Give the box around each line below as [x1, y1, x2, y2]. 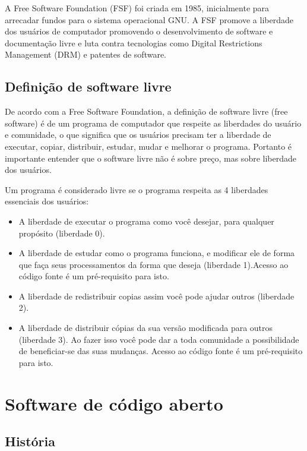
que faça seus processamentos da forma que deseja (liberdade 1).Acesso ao [18, 258, 289, 270]
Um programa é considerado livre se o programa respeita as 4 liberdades [5, 183, 268, 195]
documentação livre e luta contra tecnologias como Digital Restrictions [5, 36, 262, 49]
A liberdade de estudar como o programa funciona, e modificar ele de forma [18, 247, 295, 259]
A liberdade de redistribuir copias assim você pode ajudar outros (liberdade [18, 289, 295, 302]
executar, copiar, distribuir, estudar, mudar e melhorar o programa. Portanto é [5, 140, 292, 152]
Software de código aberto [5, 391, 223, 415]
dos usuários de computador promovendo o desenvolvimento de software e [5, 25, 273, 37]
